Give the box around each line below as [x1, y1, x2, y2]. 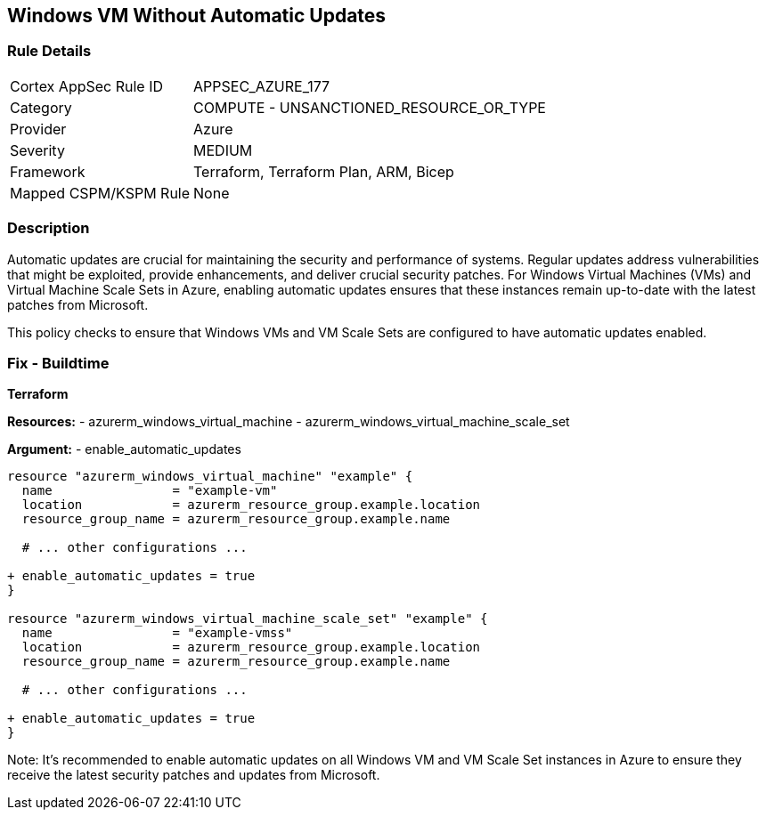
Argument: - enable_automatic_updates [7, 441, 241, 457]
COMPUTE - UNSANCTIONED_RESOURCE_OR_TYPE [193, 98, 546, 117]
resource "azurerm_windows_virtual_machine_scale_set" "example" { [7, 611, 488, 627]
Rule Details [7, 42, 92, 61]
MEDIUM [193, 141, 253, 159]
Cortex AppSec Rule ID [10, 77, 164, 95]
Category [10, 98, 72, 117]
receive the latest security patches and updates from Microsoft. [7, 767, 380, 783]
